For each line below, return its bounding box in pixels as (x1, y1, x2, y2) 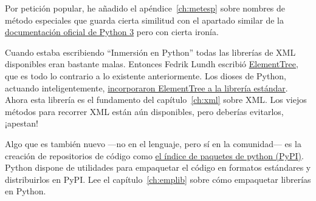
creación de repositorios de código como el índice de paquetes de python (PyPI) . (5, 149, 304, 162)
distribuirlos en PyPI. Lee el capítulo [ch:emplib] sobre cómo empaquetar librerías (5, 173, 311, 185)
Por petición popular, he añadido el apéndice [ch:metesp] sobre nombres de (5, 2, 286, 14)
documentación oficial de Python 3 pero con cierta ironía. (5, 25, 219, 38)
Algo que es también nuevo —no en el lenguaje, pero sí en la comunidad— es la (5, 137, 301, 150)
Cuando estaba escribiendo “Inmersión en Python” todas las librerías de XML (5, 45, 296, 58)
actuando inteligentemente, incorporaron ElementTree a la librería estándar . (5, 81, 288, 94)
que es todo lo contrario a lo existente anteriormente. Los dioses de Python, (5, 69, 286, 82)
